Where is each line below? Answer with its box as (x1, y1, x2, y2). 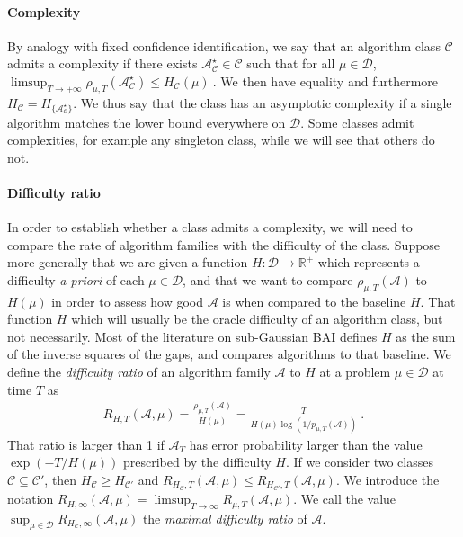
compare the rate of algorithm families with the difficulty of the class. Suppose (7, 235, 441, 254)
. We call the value (293, 489, 396, 508)
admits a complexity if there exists (7, 54, 198, 73)
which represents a (317, 253, 420, 272)
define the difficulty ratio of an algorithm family (7, 362, 271, 381)
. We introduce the (335, 470, 440, 488)
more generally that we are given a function (7, 253, 248, 272)
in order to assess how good (51, 291, 203, 310)
